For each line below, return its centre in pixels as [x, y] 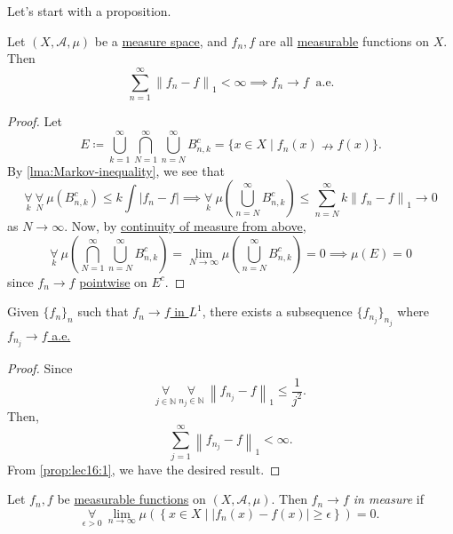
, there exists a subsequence [277, 311]
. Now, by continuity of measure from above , [185, 226]
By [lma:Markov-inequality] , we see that [116, 170]
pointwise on [113, 281]
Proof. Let [35, 120]
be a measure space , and [161, 40]
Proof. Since [40, 367]
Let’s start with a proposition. [89, 11]
